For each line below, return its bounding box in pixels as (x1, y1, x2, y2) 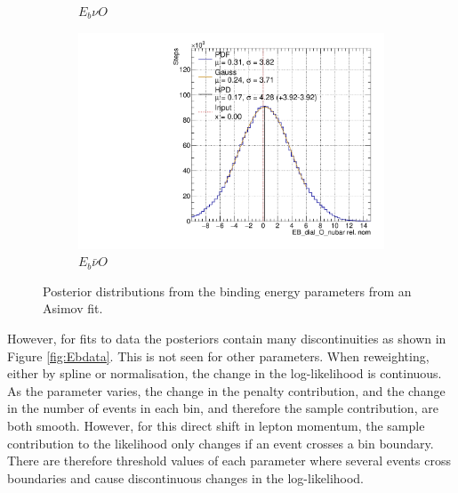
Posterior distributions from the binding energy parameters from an (43, 281, 412, 300)
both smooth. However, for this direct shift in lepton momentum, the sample (7, 416, 425, 435)
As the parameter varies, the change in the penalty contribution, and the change (7, 381, 446, 400)
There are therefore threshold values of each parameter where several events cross (7, 451, 451, 470)
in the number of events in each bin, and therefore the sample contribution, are (7, 399, 438, 417)
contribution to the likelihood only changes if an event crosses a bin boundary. (7, 433, 434, 452)
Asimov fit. (43, 299, 103, 318)
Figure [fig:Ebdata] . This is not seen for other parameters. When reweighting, (7, 346, 430, 365)
